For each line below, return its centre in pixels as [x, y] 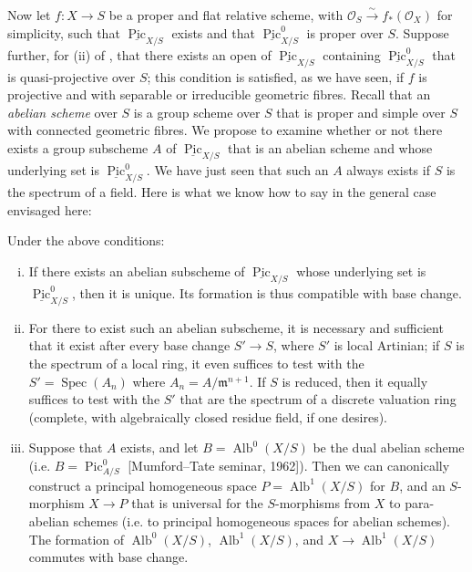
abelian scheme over [62, 112]
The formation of [77, 539]
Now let [29, 15]
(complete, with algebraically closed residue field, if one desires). [208, 416]
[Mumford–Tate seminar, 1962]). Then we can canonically [289, 465]
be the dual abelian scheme [389, 447]
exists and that [213, 32]
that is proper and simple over [361, 112]
